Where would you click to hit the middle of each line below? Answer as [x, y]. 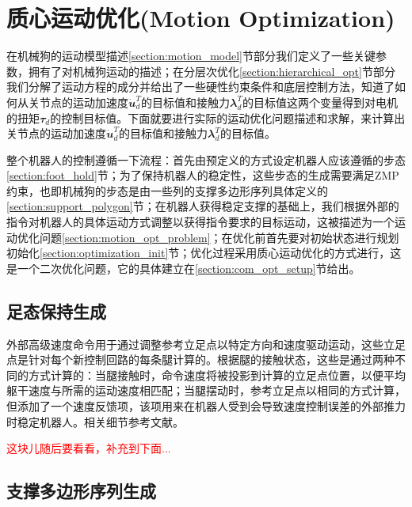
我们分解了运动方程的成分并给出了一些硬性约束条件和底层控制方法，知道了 [200, 87]
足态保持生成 [56, 310]
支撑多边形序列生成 [81, 491]
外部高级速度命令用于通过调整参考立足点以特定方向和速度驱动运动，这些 [195, 344]
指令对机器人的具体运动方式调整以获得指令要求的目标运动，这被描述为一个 [200, 222]
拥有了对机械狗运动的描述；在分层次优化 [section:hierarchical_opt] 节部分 [212, 71]
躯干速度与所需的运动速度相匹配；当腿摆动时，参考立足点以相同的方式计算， [206, 390]
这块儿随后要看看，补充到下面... [89, 448]
